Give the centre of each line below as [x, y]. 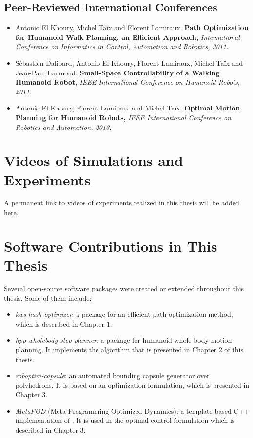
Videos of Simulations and [94, 160]
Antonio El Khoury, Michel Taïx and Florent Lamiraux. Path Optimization [132, 27]
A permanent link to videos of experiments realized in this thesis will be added [122, 203]
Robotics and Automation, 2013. [63, 127]
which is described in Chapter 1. [64, 323]
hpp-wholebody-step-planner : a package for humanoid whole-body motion [124, 340]
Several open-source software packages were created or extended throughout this [124, 288]
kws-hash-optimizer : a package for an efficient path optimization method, [124, 314]
